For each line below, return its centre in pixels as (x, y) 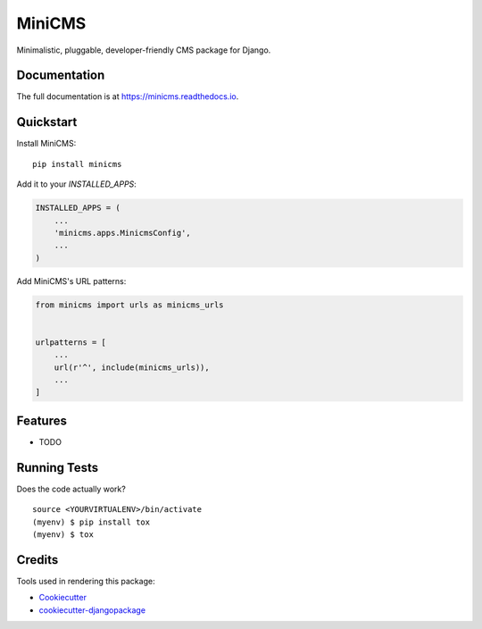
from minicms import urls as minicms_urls (129, 305)
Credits (37, 560)
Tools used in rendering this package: (86, 581)
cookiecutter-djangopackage (92, 610)
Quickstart (47, 122)
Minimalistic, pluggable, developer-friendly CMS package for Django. (144, 50)
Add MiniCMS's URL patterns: (71, 281)
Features (42, 420)
